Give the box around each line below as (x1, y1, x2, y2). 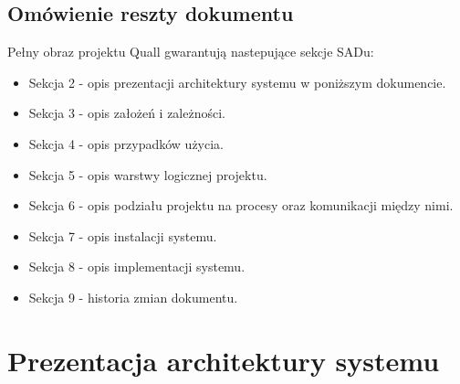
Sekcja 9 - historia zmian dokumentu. (28, 287, 238, 306)
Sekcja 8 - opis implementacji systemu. (28, 257, 246, 276)
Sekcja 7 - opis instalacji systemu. (28, 226, 217, 245)
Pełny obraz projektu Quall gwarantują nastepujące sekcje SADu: (7, 42, 374, 61)
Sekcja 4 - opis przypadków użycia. (28, 133, 225, 153)
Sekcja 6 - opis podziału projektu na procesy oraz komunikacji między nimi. (28, 196, 454, 215)
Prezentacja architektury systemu (7, 341, 440, 379)
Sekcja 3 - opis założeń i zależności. (28, 103, 225, 123)
